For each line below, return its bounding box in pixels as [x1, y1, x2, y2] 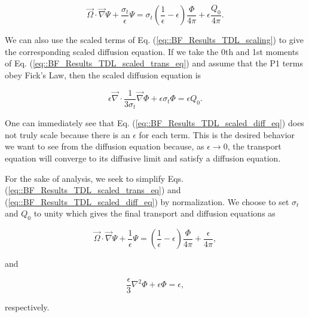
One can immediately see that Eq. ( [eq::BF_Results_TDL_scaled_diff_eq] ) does [5, 117, 304, 129]
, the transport [227, 140, 282, 153]
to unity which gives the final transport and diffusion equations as [33, 207, 276, 220]
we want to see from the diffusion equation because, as [5, 140, 204, 153]
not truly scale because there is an [5, 128, 130, 141]
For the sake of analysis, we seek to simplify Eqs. [5, 172, 184, 184]
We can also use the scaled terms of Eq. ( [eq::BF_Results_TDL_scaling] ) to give [5, 33, 304, 46]
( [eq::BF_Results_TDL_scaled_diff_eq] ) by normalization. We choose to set [5, 195, 289, 208]
